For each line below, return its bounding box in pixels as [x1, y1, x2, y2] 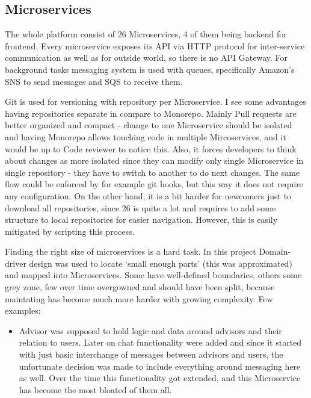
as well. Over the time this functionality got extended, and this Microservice [19, 372, 301, 384]
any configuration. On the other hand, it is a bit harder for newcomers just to [5, 189, 292, 202]
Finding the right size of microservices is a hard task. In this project [5, 245, 256, 258]
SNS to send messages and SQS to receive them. [5, 75, 183, 87]
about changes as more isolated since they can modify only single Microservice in [5, 154, 304, 167]
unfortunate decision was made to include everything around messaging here [19, 359, 301, 372]
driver [5, 257, 26, 269]
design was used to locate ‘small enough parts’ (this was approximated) [29, 257, 292, 269]
